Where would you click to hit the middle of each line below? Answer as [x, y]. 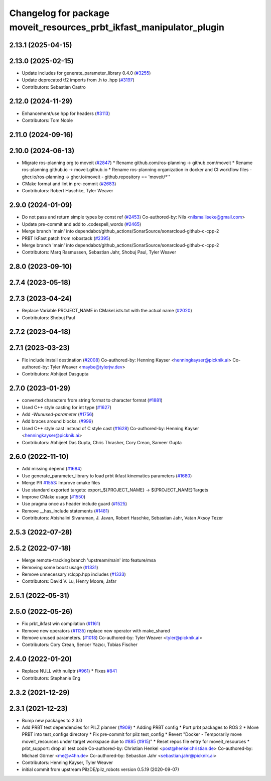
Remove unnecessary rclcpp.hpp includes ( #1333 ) [74, 574]
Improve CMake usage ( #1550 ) [54, 497]
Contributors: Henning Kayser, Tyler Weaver [67, 762]
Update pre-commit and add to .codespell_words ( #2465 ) [82, 224]
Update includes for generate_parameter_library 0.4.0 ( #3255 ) [86, 73]
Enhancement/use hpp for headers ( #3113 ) [66, 113]
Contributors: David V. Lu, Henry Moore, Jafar [69, 581]
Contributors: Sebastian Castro [54, 87]
